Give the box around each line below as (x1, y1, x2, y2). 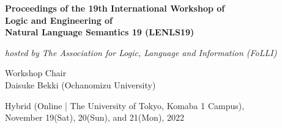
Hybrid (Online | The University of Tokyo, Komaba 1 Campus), (5, 99, 245, 112)
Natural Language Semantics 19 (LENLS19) (5, 26, 195, 38)
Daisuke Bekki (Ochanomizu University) (5, 78, 156, 91)
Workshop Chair (5, 66, 67, 79)
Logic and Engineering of (5, 13, 113, 26)
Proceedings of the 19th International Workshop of (5, 2, 225, 14)
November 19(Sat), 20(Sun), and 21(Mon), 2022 (5, 111, 184, 124)
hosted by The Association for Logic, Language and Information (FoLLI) (5, 46, 277, 59)
